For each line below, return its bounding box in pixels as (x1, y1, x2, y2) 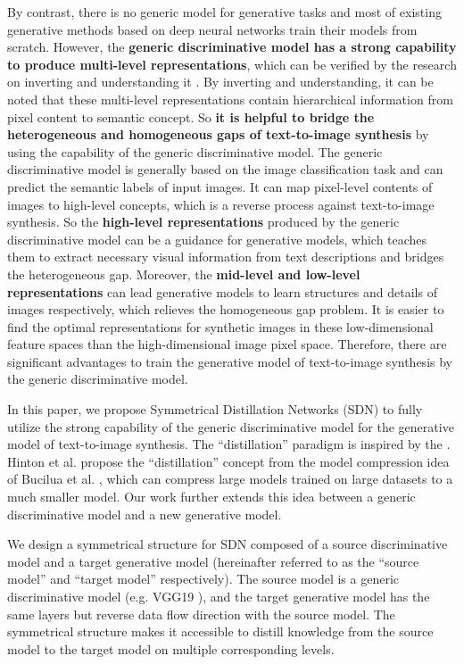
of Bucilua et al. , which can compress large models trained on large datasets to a (7, 469, 453, 488)
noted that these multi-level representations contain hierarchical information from (7, 89, 453, 108)
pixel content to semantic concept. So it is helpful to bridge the (7, 107, 375, 126)
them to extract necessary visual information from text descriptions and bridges (7, 247, 444, 266)
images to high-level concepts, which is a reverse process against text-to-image (7, 195, 435, 213)
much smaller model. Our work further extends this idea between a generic (7, 487, 416, 506)
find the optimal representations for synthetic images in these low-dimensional (7, 317, 434, 336)
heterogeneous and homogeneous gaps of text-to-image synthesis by (7, 125, 429, 144)
